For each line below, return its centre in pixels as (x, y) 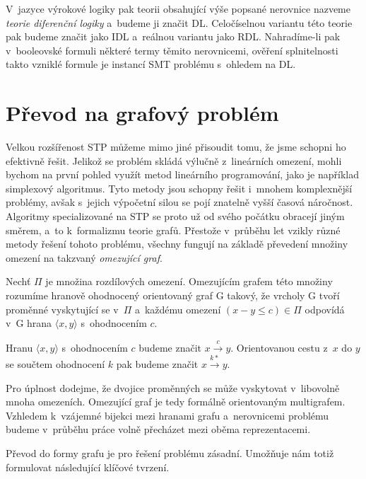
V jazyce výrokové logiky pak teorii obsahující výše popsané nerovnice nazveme (178, 8)
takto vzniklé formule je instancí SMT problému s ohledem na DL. (151, 64)
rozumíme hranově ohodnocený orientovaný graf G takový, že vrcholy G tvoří (173, 295)
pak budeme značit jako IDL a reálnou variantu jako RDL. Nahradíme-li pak (173, 36)
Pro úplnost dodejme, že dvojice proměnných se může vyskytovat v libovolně (173, 387)
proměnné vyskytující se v (62, 309)
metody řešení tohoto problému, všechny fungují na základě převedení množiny (177, 244)
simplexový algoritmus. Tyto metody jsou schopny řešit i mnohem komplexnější (179, 188)
